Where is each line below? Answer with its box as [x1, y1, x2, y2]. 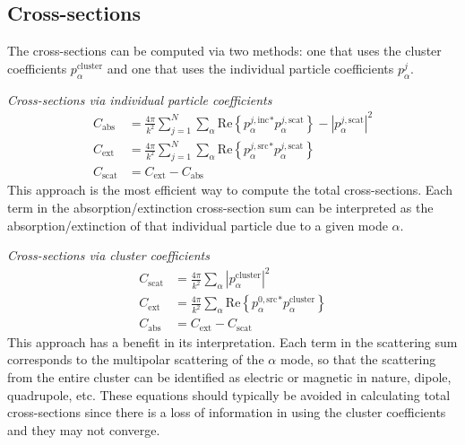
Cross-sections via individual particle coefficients [7, 90, 272, 109]
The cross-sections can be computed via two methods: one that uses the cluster [7, 41, 442, 60]
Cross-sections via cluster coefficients [7, 246, 210, 265]
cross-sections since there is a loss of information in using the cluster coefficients [7, 403, 446, 422]
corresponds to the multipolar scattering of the [7, 350, 264, 369]
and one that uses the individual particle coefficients [107, 58, 394, 77]
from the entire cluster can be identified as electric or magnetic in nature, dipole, [7, 367, 452, 386]
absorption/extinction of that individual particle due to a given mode [7, 215, 388, 234]
